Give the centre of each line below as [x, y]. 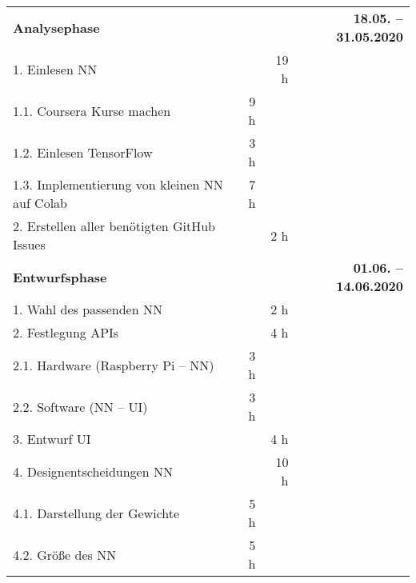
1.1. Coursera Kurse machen [92, 110]
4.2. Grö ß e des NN [65, 554]
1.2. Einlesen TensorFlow [83, 152]
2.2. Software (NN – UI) [80, 406]
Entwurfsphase [60, 277]
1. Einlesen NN [55, 69]
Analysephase [56, 27]
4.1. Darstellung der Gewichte [96, 513]
